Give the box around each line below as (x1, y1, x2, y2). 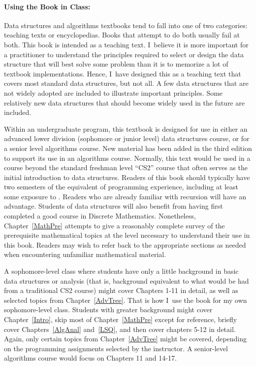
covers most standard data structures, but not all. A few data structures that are (4, 78, 249, 88)
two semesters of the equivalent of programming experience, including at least (4, 182, 239, 192)
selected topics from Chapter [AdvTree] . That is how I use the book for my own (4, 294, 247, 305)
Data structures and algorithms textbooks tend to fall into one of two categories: (4, 20, 248, 30)
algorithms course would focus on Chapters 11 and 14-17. (4, 353, 177, 363)
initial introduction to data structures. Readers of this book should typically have (4, 172, 250, 182)
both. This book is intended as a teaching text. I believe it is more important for (4, 39, 249, 49)
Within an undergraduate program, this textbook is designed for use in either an (4, 123, 248, 134)
